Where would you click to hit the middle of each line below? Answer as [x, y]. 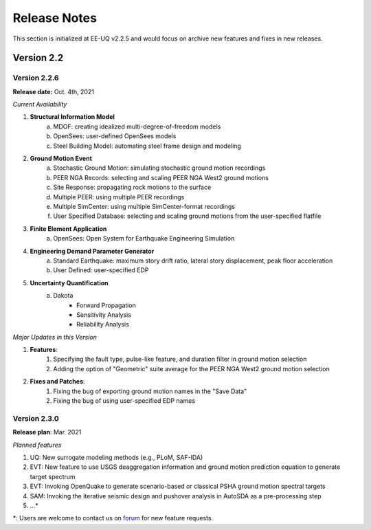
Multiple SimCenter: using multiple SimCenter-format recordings [144, 207]
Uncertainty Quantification [69, 283]
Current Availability [40, 104]
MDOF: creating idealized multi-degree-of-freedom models [137, 126]
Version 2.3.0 [36, 418]
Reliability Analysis [103, 324]
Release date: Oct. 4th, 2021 [53, 91]
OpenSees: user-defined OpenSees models [115, 136]
